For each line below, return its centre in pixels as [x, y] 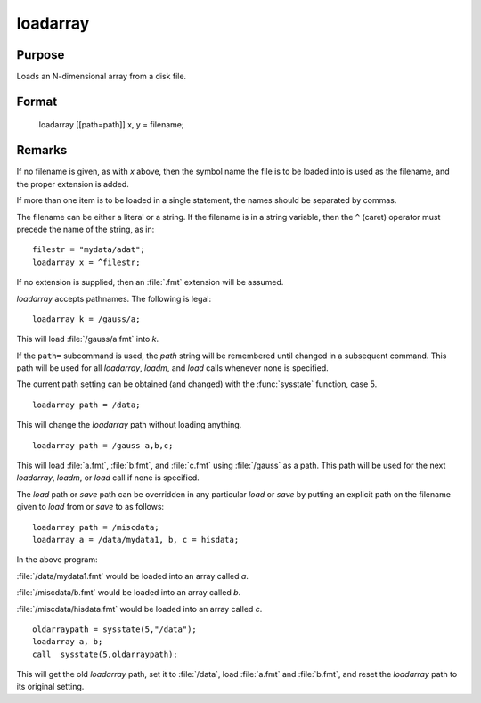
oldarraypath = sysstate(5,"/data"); [115, 629]
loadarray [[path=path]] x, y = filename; [111, 125]
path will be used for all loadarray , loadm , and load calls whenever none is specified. [172, 368]
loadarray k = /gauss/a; [86, 319]
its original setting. [50, 687]
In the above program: [57, 560]
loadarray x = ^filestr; [86, 262]
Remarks [42, 150]
